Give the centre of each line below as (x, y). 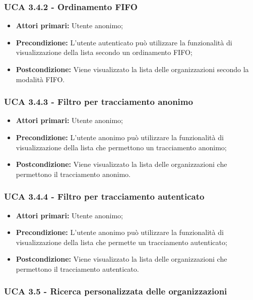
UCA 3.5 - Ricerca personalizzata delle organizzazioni (116, 291)
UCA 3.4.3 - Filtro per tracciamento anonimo (99, 102)
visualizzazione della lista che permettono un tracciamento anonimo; (121, 147)
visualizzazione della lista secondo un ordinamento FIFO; (104, 52)
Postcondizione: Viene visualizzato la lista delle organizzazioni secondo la (132, 69)
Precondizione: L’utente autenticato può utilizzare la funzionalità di (124, 42)
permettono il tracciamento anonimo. (73, 174)
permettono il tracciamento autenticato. (77, 268)
